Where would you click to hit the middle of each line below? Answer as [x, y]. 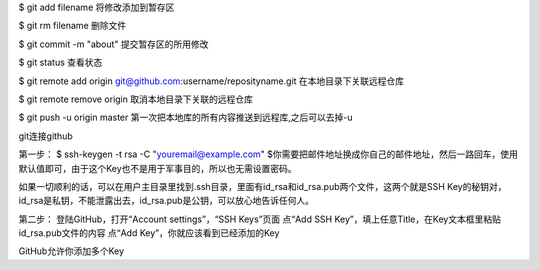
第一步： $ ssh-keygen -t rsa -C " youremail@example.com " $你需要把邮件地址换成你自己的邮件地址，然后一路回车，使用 [268, 154]
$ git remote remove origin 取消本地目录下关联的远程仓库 [136, 99]
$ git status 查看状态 [60, 62]
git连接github [46, 136]
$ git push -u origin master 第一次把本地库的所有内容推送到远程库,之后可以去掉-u [185, 117]
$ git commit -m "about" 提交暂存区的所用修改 [113, 44]
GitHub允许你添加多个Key [71, 251]
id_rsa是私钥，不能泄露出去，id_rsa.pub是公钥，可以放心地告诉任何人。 [166, 201]
